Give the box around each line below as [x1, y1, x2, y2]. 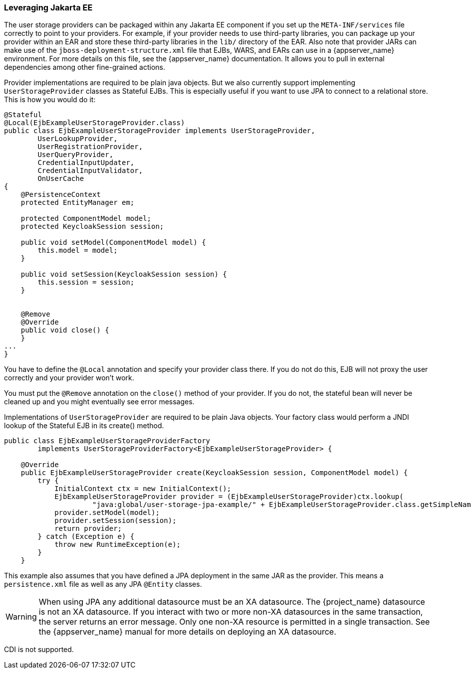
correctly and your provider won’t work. [4, 373, 134, 382]
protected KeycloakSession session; [20, 222, 164, 231]
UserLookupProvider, [37, 135, 118, 143]
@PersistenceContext [20, 190, 101, 199]
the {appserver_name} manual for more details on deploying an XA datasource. [38, 627, 336, 637]
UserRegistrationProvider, [37, 143, 143, 151]
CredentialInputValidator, [37, 167, 143, 175]
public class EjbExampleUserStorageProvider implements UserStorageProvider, [4, 127, 315, 135]
